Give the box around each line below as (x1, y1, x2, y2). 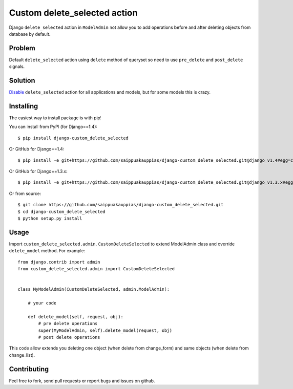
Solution (9, 76, 35, 85)
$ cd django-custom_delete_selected (18, 209, 105, 215)
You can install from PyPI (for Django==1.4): (9, 124, 98, 130)
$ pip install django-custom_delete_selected (18, 135, 129, 141)
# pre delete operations (38, 321, 98, 326)
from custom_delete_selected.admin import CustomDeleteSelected (18, 266, 175, 272)
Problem (9, 44, 36, 52)
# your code (27, 300, 57, 305)
